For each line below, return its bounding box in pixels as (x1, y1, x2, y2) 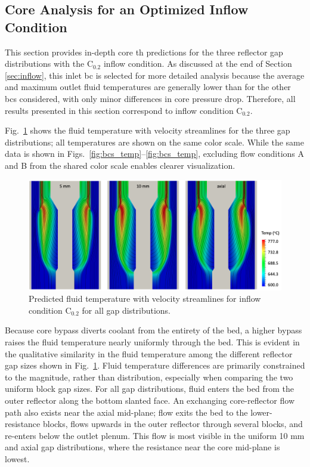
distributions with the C (5, 57, 93, 70)
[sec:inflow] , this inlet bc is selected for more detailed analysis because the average (5, 69, 305, 81)
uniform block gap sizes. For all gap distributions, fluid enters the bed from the (5, 382, 294, 395)
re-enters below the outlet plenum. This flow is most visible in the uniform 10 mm (5, 429, 305, 441)
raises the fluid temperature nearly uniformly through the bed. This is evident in (5, 335, 300, 348)
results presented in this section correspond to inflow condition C (5, 104, 243, 116)
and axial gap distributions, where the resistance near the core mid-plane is (5, 441, 280, 453)
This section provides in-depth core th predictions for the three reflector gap (5, 45, 283, 58)
